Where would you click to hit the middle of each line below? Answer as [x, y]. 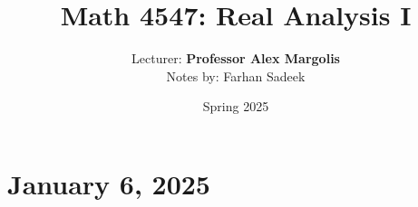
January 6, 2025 [109, 183]
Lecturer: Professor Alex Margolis [236, 58]
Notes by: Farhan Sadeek [236, 75]
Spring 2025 [236, 106]
